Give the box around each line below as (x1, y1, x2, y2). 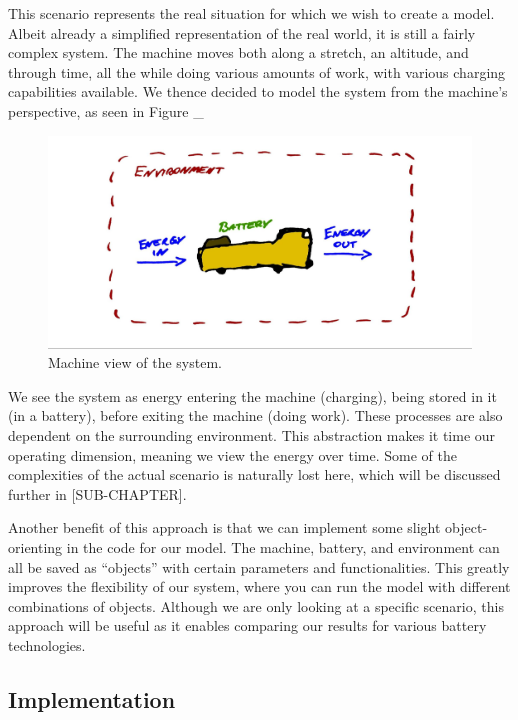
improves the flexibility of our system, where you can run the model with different (8, 576, 511, 597)
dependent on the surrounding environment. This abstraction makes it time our (8, 424, 496, 445)
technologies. (8, 634, 86, 655)
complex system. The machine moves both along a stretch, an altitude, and (8, 42, 469, 63)
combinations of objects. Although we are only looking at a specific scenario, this (8, 595, 504, 616)
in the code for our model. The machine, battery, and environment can (66, 536, 500, 557)
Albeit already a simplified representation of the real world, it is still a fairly (8, 22, 476, 43)
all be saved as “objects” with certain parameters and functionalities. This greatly (8, 556, 510, 577)
